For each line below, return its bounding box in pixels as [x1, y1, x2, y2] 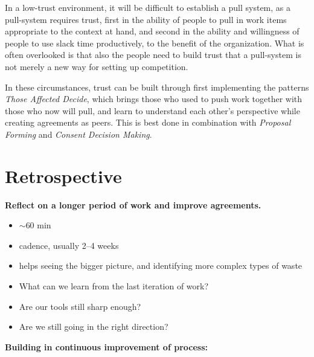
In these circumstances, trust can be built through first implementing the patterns [5, 80, 309, 93]
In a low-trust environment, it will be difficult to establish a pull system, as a [5, 1, 291, 13]
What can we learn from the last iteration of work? [19, 280, 209, 292]
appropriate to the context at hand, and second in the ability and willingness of [5, 25, 300, 37]
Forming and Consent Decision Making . [5, 127, 152, 140]
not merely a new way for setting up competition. [5, 60, 188, 72]
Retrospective [5, 163, 122, 188]
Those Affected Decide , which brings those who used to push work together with [5, 92, 303, 105]
